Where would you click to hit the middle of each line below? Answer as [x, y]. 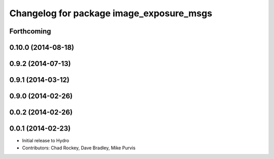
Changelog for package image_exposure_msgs [111, 13]
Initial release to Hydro [46, 141]
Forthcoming [30, 31]
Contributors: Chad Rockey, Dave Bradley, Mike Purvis [79, 148]
